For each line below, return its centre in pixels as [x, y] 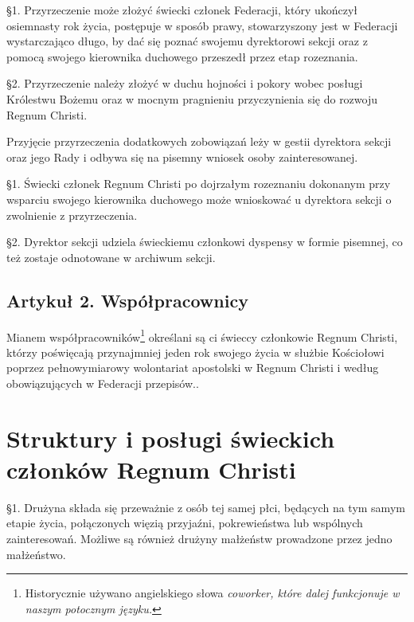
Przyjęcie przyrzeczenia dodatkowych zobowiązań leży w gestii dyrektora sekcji [199, 141]
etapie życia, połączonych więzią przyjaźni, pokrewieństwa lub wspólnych [185, 523]
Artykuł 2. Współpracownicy [127, 300]
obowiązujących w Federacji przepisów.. [103, 383]
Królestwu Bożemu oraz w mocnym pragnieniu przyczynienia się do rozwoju [192, 98]
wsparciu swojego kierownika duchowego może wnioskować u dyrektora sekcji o [199, 199]
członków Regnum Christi [151, 469]
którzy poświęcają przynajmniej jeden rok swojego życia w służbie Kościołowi [195, 352]
